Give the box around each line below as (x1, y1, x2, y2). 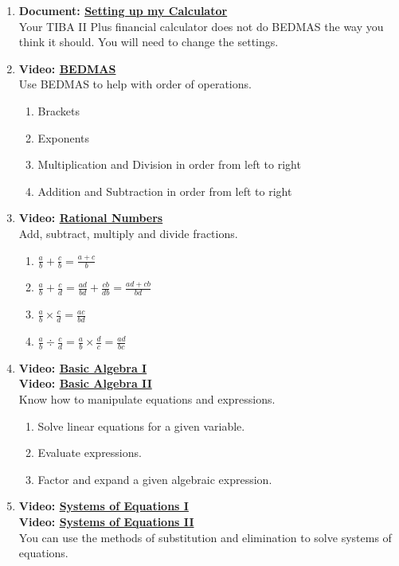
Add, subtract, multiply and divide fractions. (18, 224, 238, 241)
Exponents (37, 129, 90, 146)
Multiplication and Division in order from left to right (37, 156, 301, 173)
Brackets (37, 102, 80, 119)
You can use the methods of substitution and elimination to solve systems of (18, 529, 392, 545)
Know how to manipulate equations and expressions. (18, 391, 276, 408)
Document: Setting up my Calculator (18, 2, 228, 18)
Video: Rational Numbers (18, 209, 163, 226)
